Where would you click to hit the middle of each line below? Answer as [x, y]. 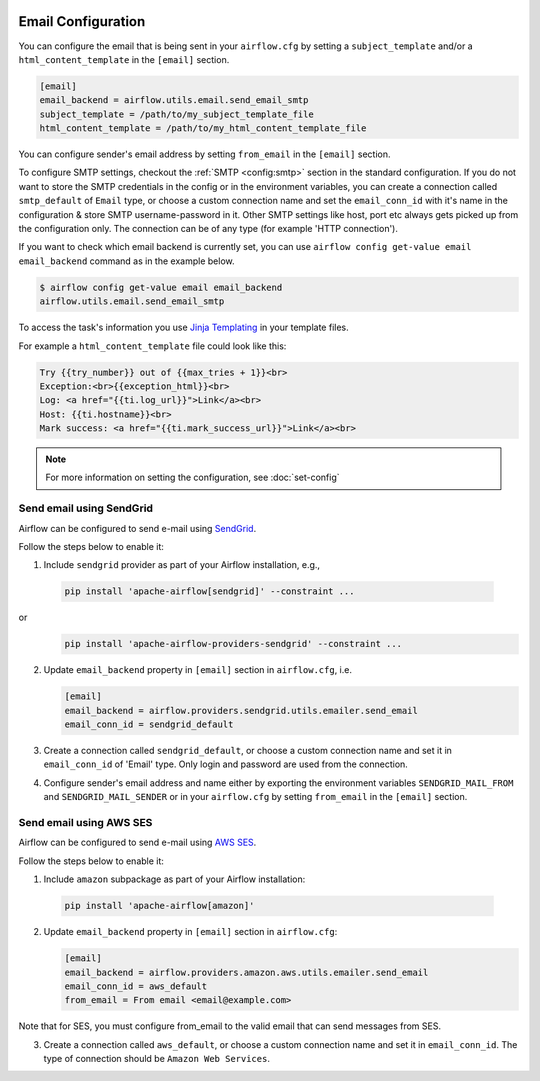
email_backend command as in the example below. [126, 261]
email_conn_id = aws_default [136, 986]
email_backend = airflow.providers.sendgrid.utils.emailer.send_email [241, 710]
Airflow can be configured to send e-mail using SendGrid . [137, 528]
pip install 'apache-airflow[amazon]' [159, 906]
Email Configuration [82, 21]
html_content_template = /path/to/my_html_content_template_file [203, 128]
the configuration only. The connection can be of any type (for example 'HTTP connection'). [208, 228]
